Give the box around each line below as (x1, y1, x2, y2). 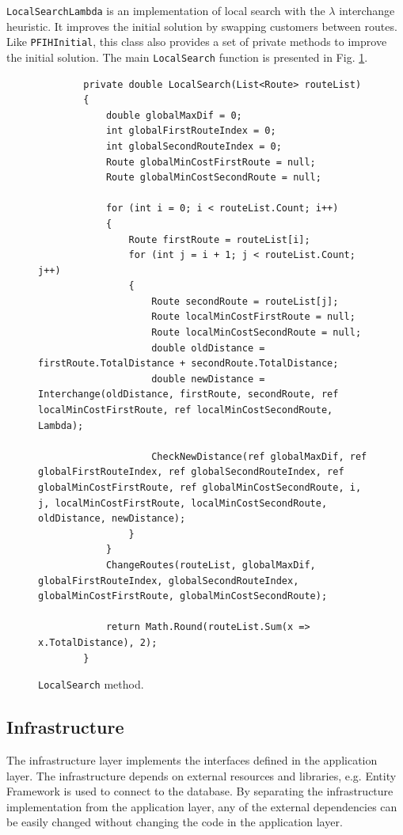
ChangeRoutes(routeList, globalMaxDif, (105, 559, 316, 571)
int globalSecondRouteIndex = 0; (105, 140, 282, 152)
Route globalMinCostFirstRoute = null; (105, 156, 316, 168)
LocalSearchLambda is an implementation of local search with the (6, 2, 325, 18)
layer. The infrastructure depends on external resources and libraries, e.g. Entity (6, 767, 397, 784)
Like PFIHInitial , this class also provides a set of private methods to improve (6, 33, 387, 50)
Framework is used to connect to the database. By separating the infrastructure (6, 783, 393, 799)
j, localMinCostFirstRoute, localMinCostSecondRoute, (38, 497, 328, 509)
